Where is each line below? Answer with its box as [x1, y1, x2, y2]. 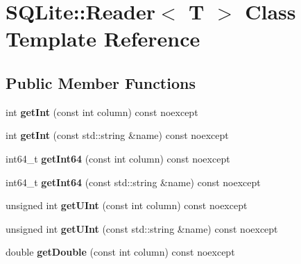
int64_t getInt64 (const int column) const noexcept [6, 151, 230, 165]
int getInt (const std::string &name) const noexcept [6, 128, 229, 142]
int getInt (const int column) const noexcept [6, 104, 198, 119]
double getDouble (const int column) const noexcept [6, 245, 235, 259]
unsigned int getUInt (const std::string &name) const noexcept [6, 221, 278, 236]
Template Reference [6, 24, 200, 53]
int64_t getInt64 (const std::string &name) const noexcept [6, 174, 261, 189]
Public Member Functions [6, 72, 196, 93]
